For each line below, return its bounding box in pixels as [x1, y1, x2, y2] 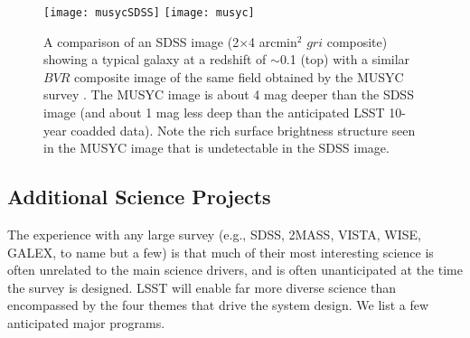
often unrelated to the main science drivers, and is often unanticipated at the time [7, 260, 463, 279]
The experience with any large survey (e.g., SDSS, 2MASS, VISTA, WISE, [7, 225, 421, 244]
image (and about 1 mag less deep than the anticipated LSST [43, 103, 385, 122]
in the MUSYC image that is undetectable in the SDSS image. [43, 138, 390, 157]
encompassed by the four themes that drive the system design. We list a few [7, 296, 429, 315]
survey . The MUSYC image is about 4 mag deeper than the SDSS [43, 85, 414, 104]
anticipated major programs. [7, 313, 165, 332]
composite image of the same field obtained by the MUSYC [74, 67, 404, 86]
